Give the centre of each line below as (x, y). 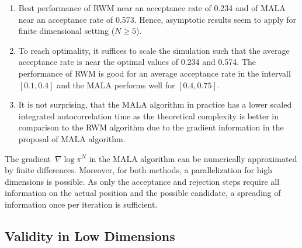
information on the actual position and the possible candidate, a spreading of (143, 193)
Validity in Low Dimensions (90, 235)
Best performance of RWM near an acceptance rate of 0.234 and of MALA (152, 8)
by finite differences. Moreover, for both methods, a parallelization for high (139, 170)
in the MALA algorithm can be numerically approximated (193, 158)
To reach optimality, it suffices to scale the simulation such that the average (154, 50)
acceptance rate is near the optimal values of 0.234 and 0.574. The (137, 62)
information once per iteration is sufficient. (81, 204)
